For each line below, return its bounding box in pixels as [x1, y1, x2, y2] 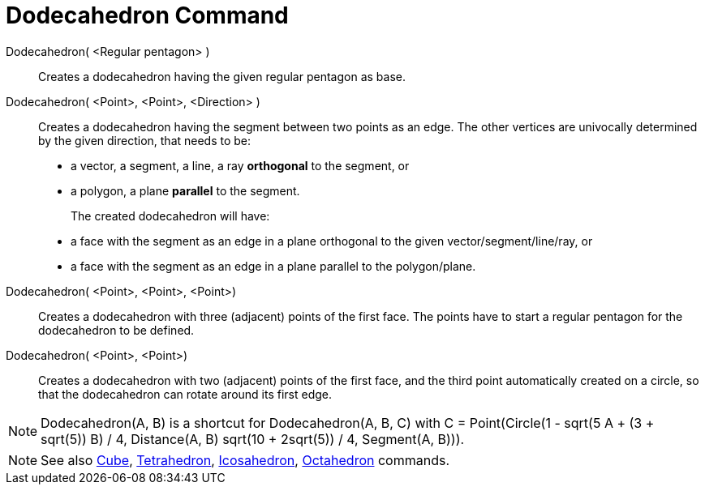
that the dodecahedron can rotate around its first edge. [38, 386, 333, 401]
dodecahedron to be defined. [38, 322, 195, 337]
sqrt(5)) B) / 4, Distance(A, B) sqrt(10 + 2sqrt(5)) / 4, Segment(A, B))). [41, 430, 465, 447]
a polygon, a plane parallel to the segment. [71, 183, 300, 198]
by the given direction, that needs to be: [38, 133, 251, 147]
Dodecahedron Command [6, 2, 289, 29]
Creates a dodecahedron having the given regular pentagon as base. [38, 69, 406, 83]
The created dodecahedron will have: [71, 208, 270, 223]
